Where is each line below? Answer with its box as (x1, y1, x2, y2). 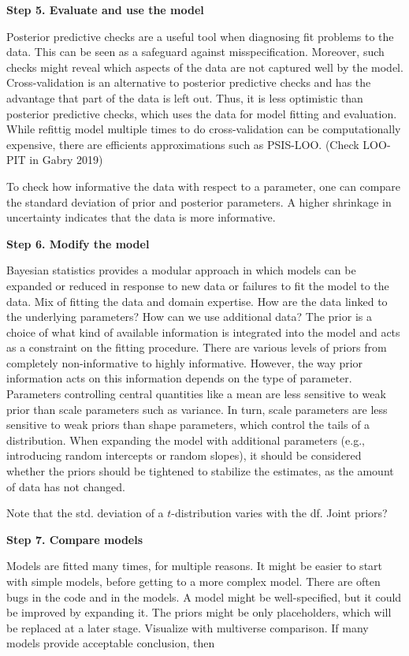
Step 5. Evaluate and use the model (6, 2, 204, 17)
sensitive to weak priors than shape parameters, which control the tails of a (6, 416, 370, 433)
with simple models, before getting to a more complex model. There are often (6, 573, 381, 589)
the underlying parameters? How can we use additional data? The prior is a (6, 308, 372, 325)
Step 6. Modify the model (6, 235, 150, 252)
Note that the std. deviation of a (6, 505, 164, 521)
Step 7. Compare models (6, 531, 143, 547)
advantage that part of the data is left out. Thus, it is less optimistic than (6, 89, 363, 106)
